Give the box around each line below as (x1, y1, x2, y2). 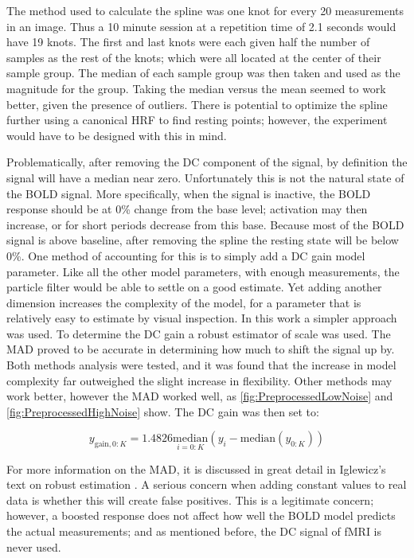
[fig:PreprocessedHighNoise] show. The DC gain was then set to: (6, 403, 319, 419)
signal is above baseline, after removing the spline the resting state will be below (6, 232, 399, 248)
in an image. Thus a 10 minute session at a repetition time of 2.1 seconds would (6, 18, 396, 34)
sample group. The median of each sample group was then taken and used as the (6, 64, 400, 81)
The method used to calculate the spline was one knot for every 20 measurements (6, 2, 404, 18)
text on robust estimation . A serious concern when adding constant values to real (6, 476, 407, 493)
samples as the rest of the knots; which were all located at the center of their (6, 49, 381, 65)
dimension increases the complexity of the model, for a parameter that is (6, 294, 361, 310)
